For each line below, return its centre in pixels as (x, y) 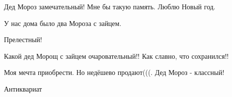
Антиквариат (23, 88)
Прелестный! (23, 39)
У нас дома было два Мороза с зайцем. (63, 23)
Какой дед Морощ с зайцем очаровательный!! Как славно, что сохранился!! (116, 56)
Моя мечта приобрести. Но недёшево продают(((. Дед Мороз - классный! (114, 72)
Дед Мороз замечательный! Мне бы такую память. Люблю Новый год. (110, 6)
